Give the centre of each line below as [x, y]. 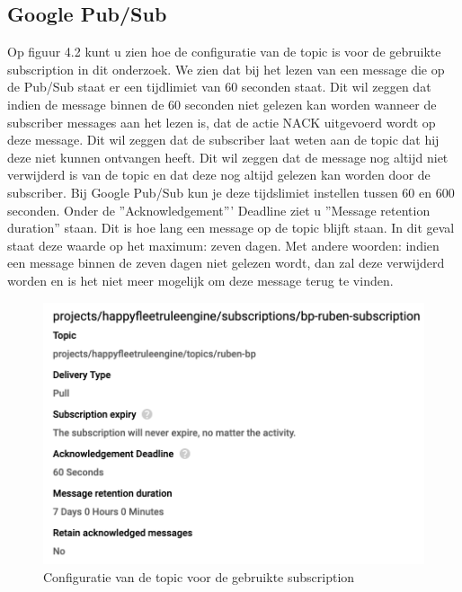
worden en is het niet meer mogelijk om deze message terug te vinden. [200, 280]
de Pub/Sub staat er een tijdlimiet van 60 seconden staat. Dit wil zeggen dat [219, 87]
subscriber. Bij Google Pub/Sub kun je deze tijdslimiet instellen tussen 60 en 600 [231, 192]
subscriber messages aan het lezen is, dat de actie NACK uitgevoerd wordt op [222, 122]
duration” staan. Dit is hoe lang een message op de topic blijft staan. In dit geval [231, 228]
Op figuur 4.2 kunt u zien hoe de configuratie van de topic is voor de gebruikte [224, 52]
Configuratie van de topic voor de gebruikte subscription [199, 576]
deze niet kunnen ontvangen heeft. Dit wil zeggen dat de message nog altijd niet [228, 157]
